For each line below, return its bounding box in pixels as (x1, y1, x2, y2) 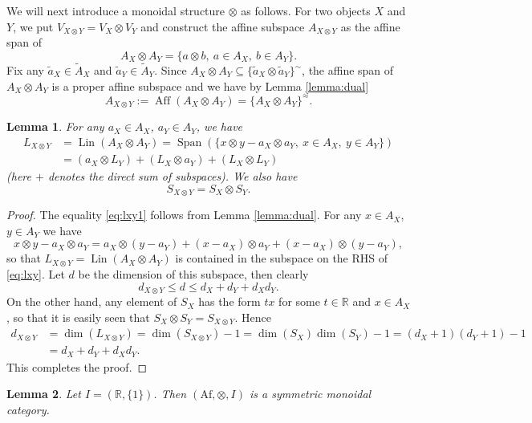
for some (278, 293, 320, 310)
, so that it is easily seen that (6, 308, 150, 325)
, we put (13, 18, 54, 35)
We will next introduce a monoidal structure (6, 2, 225, 18)
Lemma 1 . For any (6, 118, 104, 135)
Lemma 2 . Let (6, 385, 81, 402)
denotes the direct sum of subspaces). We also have (47, 168, 298, 185)
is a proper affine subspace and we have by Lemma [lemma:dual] (51, 77, 369, 94)
